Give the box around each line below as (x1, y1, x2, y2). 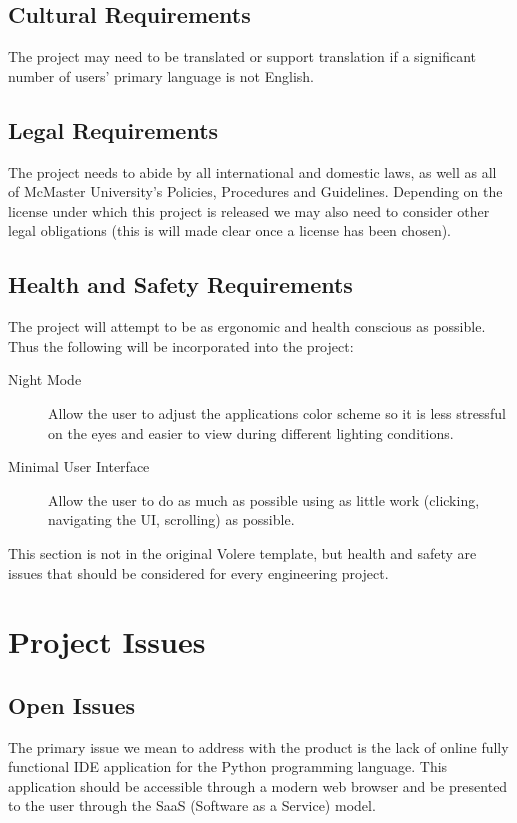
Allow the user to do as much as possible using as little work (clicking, (48, 489, 480, 510)
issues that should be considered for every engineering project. (8, 562, 389, 583)
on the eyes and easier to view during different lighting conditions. (48, 422, 454, 443)
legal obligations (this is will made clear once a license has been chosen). (8, 220, 452, 241)
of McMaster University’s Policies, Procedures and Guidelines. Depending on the (8, 181, 503, 202)
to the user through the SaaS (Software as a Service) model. (8, 795, 376, 816)
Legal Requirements (8, 114, 219, 145)
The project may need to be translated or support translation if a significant (8, 46, 476, 67)
